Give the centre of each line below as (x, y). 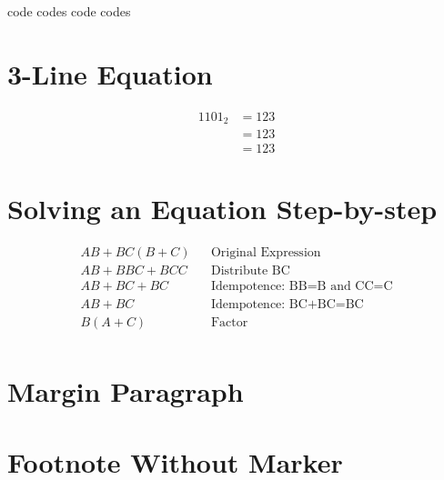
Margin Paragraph (126, 390)
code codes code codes (69, 11)
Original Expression (266, 253)
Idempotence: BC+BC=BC (287, 304)
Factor (229, 322)
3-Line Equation (110, 73)
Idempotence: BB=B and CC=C (302, 287)
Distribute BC (250, 271)
